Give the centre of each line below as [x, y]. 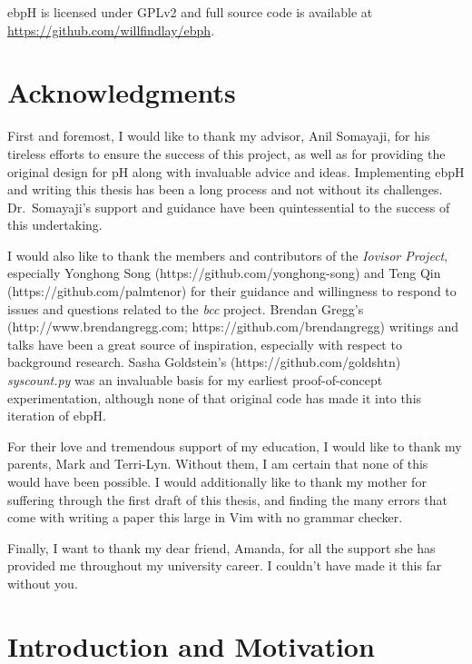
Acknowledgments [122, 92]
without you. [43, 583]
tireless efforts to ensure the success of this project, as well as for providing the [226, 153]
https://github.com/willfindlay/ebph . [111, 30]
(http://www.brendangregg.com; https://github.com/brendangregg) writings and [233, 327]
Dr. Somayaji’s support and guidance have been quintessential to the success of [229, 207]
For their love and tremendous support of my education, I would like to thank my [235, 446]
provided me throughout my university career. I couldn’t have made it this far [225, 565]
